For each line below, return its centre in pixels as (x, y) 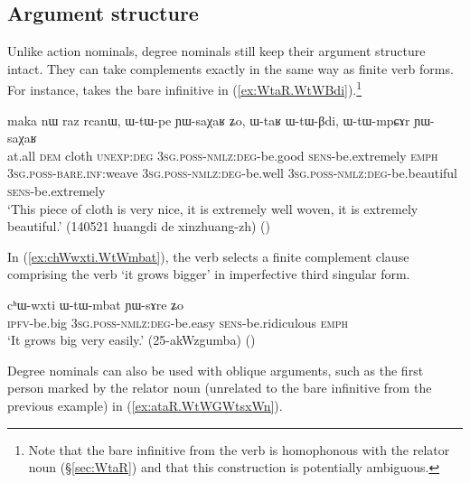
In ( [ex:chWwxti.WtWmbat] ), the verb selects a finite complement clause (208, 256)
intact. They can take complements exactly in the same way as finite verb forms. (230, 68)
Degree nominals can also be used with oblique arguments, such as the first (216, 370)
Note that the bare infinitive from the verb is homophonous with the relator (239, 449)
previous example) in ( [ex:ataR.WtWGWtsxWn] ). (145, 405)
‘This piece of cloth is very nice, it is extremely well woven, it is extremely (213, 208)
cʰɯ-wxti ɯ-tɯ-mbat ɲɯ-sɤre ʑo (96, 304)
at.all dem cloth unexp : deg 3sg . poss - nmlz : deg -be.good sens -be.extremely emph (223, 155)
